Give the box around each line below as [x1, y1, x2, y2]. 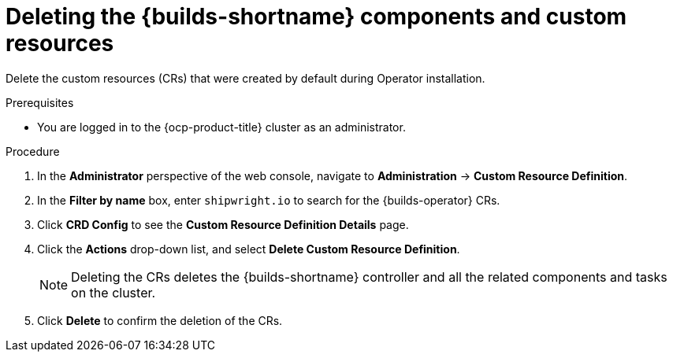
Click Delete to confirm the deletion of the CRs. [37, 313, 283, 327]
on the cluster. [71, 284, 156, 301]
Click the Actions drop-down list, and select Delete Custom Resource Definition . [37, 242, 460, 256]
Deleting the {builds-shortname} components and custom [6, 3, 627, 30]
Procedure [6, 144, 60, 158]
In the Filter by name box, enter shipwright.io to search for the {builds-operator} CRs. [37, 193, 500, 207]
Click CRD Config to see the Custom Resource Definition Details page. [37, 217, 409, 231]
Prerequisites [6, 95, 74, 109]
